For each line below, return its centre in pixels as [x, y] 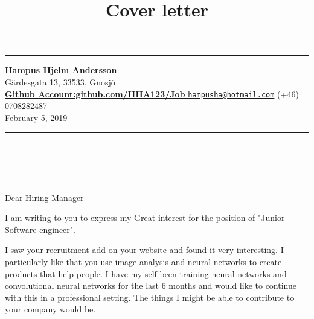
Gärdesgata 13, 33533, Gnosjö [60, 81]
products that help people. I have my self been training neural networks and [146, 273]
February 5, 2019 [36, 117]
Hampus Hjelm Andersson [61, 70]
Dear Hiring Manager [44, 197]
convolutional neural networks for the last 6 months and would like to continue [151, 285]
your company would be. [50, 309]
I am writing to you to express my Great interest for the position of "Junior [145, 218]
